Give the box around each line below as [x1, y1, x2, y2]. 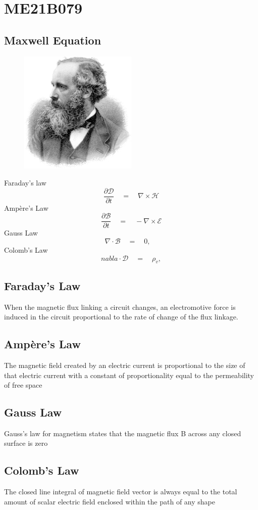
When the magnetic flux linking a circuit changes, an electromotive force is [4, 301, 236, 312]
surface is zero [4, 438, 48, 448]
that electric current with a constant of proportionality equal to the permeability [4, 369, 254, 380]
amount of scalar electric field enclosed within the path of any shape [4, 496, 215, 506]
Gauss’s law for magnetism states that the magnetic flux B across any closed [4, 428, 241, 438]
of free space [4, 380, 42, 390]
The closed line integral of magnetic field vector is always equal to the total [4, 486, 237, 497]
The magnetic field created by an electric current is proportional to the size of [4, 359, 245, 370]
